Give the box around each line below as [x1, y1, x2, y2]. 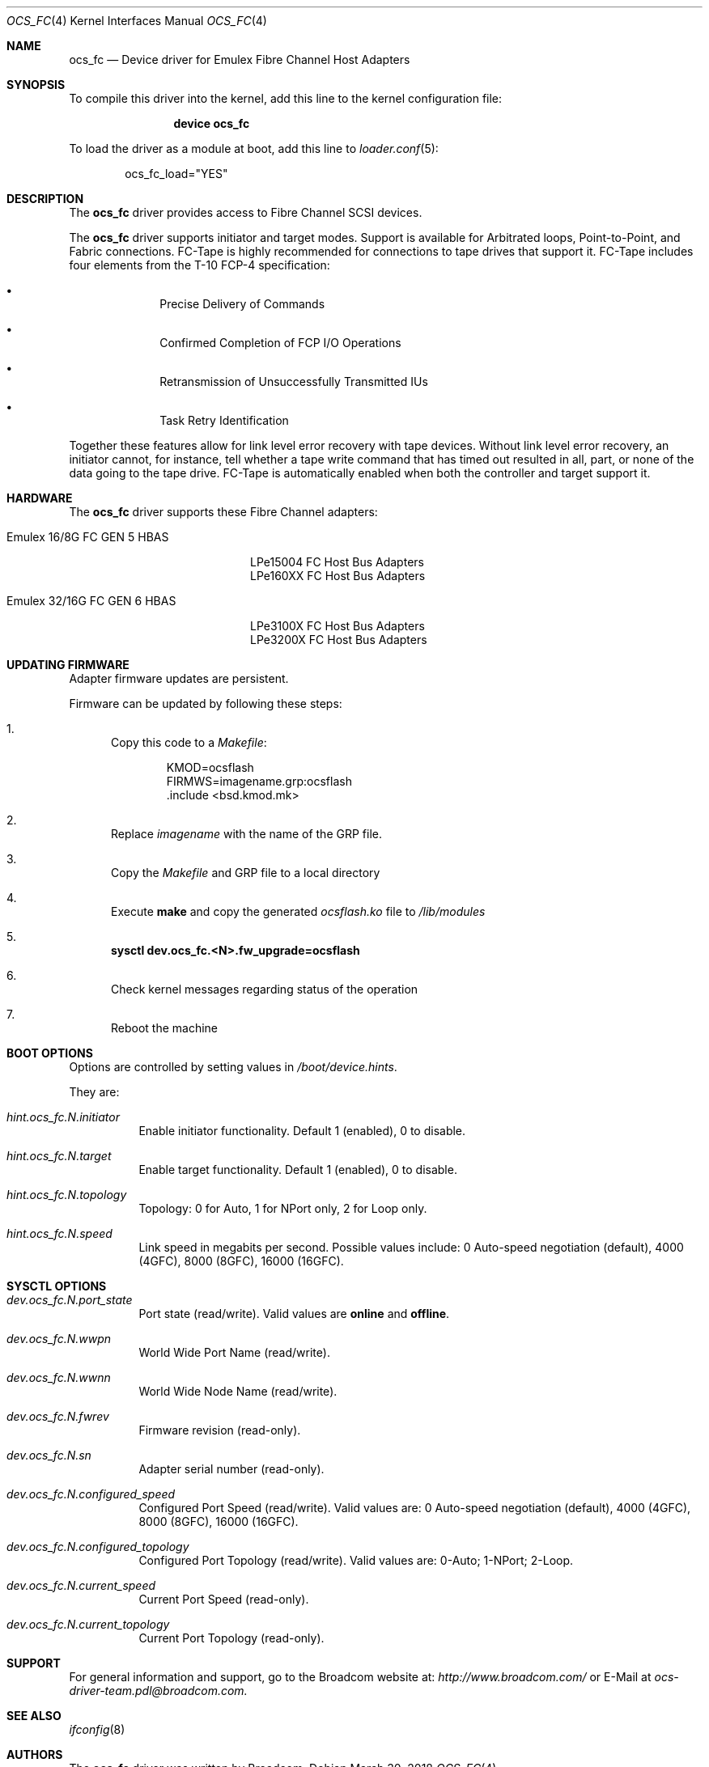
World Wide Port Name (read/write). [138, 1345, 330, 1359]
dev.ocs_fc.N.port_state [6, 1293, 133, 1307]
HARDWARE [6, 491, 73, 505]
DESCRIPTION [6, 192, 84, 206]
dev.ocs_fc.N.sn [6, 1448, 91, 1462]
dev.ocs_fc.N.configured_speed [6, 1487, 176, 1501]
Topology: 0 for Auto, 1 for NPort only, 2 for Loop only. [138, 1201, 427, 1215]
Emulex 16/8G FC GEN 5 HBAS [6, 530, 169, 544]
